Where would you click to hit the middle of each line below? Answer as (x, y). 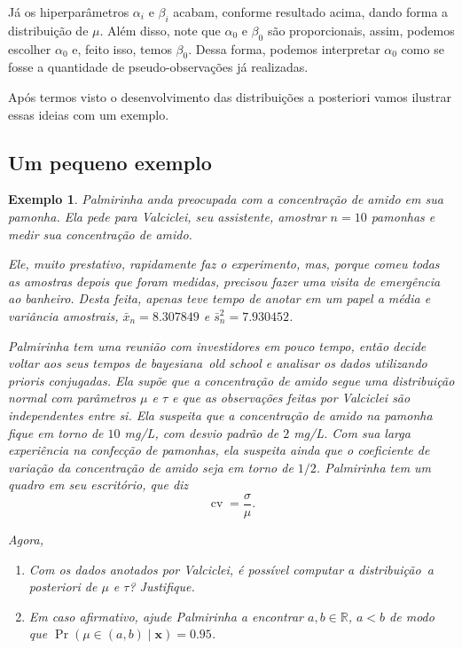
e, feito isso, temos (122, 48)
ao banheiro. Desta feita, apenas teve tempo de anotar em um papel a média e (219, 298)
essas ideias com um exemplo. (89, 114)
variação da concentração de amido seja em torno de (151, 467)
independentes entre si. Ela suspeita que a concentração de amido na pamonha (220, 414)
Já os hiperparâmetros (69, 12)
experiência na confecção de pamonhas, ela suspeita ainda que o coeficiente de (219, 450)
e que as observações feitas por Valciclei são (291, 398)
